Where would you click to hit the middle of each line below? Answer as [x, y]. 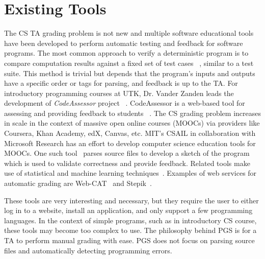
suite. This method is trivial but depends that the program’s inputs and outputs [130, 73]
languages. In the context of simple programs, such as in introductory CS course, [130, 220]
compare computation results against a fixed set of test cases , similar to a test [129, 63]
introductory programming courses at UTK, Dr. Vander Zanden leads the [119, 93]
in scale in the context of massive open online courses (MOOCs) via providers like [132, 123]
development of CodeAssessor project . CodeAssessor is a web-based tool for [125, 103]
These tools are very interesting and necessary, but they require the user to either [131, 200]
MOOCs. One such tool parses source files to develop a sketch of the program [127, 153]
